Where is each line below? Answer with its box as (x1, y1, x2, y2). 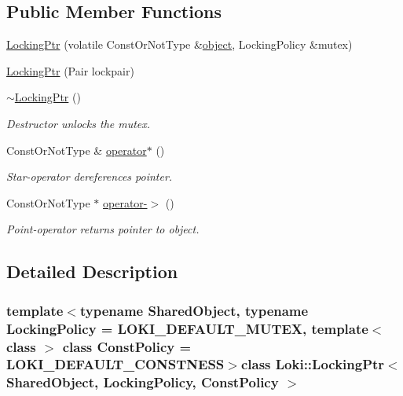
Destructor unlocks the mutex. (6, 115, 151, 131)
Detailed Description (6, 259, 178, 284)
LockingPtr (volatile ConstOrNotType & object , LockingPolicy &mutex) (6, 36, 353, 53)
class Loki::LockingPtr (240, 354, 385, 374)
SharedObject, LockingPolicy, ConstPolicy (6, 372, 279, 392)
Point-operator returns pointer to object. (6, 221, 200, 237)
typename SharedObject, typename (79, 300, 309, 320)
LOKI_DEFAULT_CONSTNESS (6, 354, 225, 374)
